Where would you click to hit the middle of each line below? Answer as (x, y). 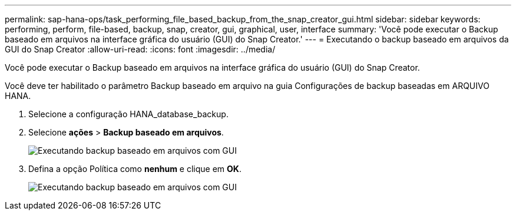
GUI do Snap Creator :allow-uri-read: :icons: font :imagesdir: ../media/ (140, 49)
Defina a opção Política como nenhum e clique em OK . (135, 169)
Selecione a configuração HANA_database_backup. (128, 114)
